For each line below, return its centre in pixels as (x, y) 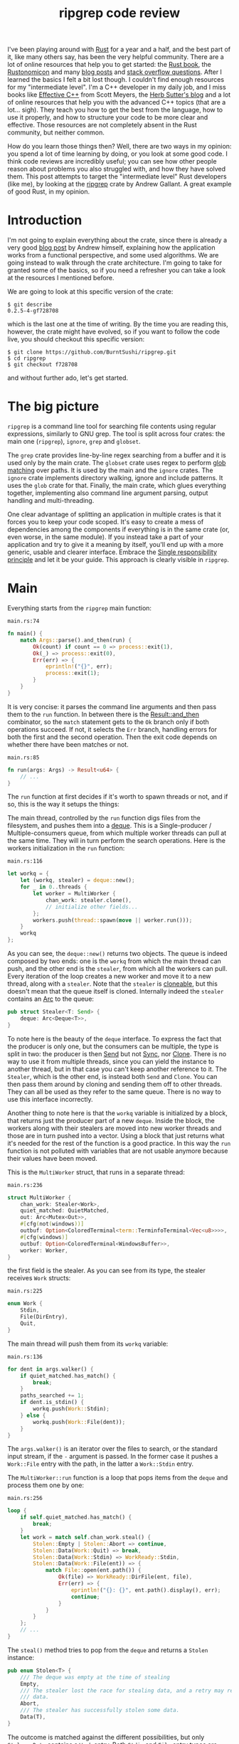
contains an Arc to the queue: (51, 999)
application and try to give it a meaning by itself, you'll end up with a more (116, 545)
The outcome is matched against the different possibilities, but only (106, 1737)
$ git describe (30, 305)
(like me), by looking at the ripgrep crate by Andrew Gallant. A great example (119, 184)
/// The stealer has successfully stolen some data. (100, 1711)
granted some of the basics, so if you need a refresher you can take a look (117, 270)
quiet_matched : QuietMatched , (65, 1211)
